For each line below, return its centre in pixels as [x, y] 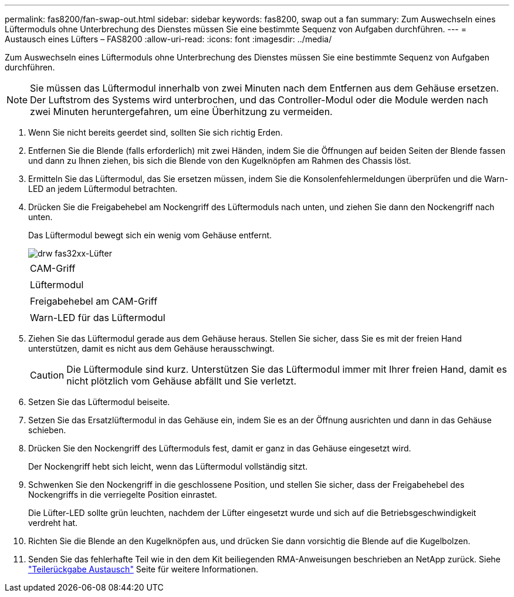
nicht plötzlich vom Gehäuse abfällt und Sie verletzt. [182, 381]
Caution [47, 375]
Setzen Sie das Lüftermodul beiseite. [99, 402]
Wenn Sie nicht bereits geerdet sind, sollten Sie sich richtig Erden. [155, 132]
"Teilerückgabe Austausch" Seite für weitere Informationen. [143, 569]
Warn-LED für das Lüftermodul [98, 318]
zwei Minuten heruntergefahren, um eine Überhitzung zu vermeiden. [181, 112]
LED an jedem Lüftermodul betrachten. [103, 189]
